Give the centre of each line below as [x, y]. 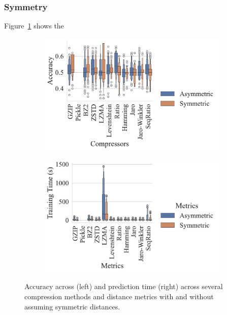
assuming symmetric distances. [72, 306]
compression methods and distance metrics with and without [119, 296]
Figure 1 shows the [34, 26]
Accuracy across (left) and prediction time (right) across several [124, 286]
